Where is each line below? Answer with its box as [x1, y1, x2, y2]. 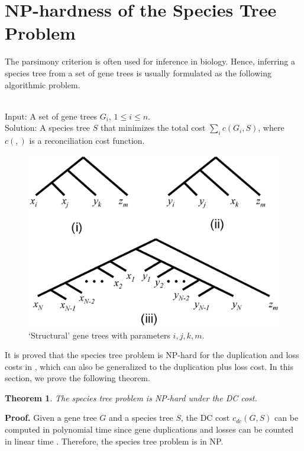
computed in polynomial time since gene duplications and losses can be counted [5, 423, 294, 436]
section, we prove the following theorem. [5, 372, 150, 384]
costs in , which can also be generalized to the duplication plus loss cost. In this [5, 360, 293, 372]
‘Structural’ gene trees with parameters [28, 328, 170, 341]
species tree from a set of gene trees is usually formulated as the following [5, 66, 271, 79]
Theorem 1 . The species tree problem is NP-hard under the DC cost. [5, 391, 257, 404]
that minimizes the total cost [101, 121, 206, 134]
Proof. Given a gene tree [5, 411, 97, 424]
